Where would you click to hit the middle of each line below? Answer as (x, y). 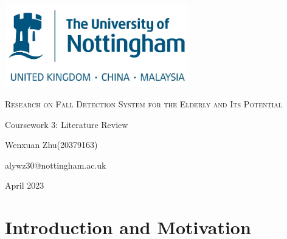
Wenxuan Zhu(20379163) (51, 145)
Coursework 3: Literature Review (67, 124)
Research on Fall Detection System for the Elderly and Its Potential (144, 104)
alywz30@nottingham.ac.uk (56, 165)
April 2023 (25, 185)
